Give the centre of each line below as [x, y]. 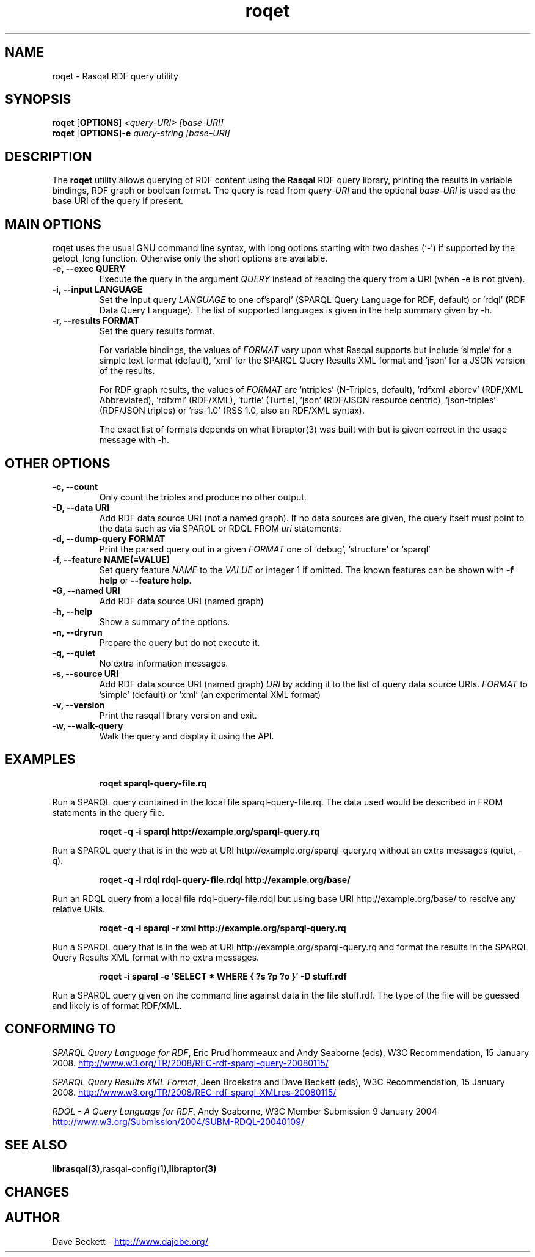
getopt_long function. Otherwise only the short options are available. [190, 258]
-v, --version [78, 705]
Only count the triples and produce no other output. [203, 497]
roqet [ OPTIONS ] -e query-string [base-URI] [141, 133]
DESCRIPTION [49, 156]
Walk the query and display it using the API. [187, 736]
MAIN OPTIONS [53, 224]
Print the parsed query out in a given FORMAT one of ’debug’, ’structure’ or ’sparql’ [265, 549]
